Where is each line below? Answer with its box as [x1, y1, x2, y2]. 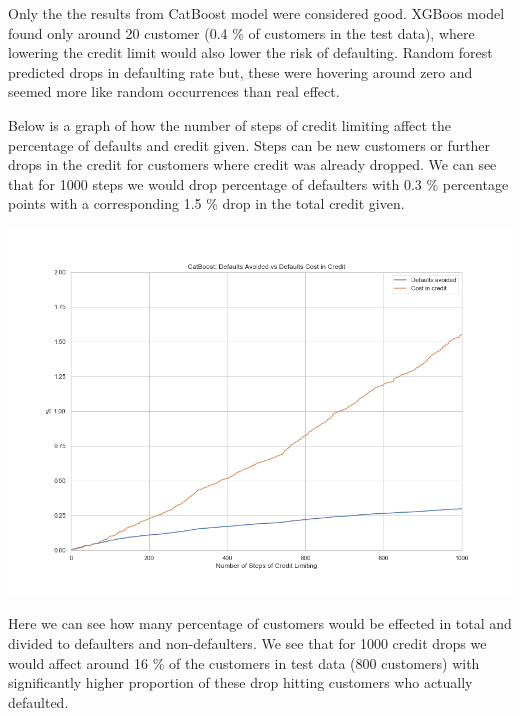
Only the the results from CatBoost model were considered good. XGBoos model [8, 3, 505, 23]
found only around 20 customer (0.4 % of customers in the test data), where [8, 22, 475, 43]
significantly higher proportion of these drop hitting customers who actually [8, 672, 473, 693]
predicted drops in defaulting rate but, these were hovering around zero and [8, 61, 473, 82]
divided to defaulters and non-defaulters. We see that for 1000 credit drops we [8, 632, 487, 653]
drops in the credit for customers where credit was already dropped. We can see [8, 154, 497, 175]
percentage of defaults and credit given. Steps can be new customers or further [8, 134, 490, 155]
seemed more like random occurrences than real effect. [8, 81, 340, 102]
